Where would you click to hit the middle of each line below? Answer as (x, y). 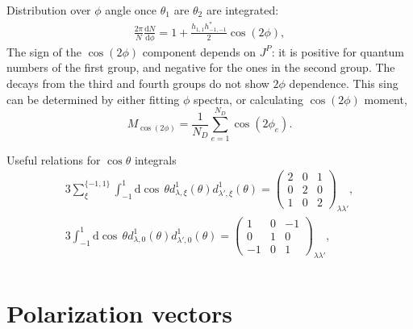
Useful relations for (54, 159)
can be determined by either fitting (93, 99)
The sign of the (44, 51)
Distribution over (49, 10)
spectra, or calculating (248, 99)
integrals (155, 159)
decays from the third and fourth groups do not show (138, 83)
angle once (131, 10)
